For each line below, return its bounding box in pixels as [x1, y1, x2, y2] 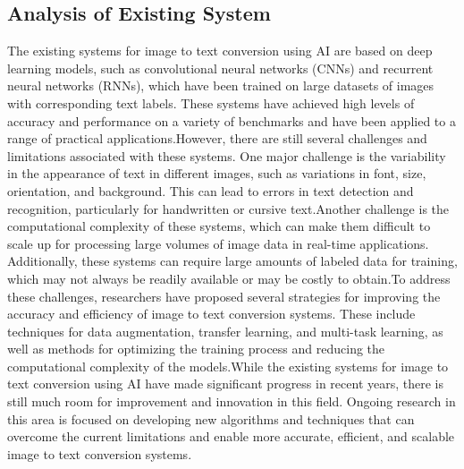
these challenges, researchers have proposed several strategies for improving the [7, 286, 441, 305]
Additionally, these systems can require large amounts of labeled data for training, [7, 252, 458, 270]
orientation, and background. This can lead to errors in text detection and [7, 181, 414, 200]
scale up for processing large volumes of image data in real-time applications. [7, 234, 429, 252]
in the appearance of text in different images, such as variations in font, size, [7, 164, 426, 183]
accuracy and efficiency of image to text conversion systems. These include [7, 304, 416, 323]
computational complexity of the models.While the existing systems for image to [7, 356, 449, 375]
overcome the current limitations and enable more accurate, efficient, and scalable [7, 427, 455, 446]
